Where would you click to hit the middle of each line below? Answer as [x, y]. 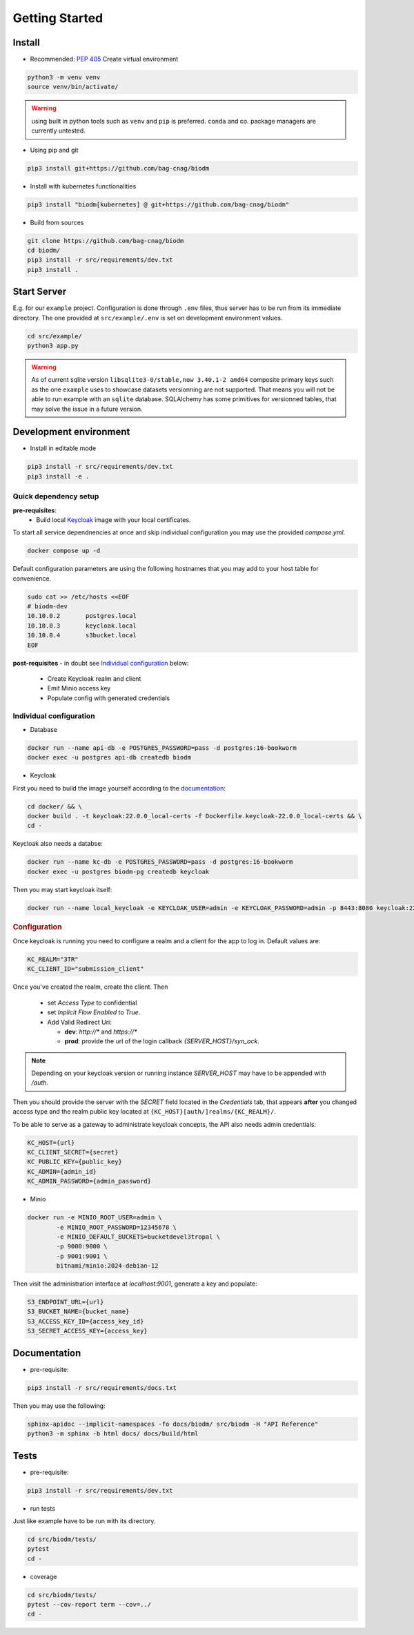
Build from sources [57, 222]
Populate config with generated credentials [109, 698]
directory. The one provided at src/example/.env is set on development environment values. [148, 318]
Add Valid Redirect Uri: [79, 1022]
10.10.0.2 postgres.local [82, 616]
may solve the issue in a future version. [87, 409]
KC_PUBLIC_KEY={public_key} [75, 1162]
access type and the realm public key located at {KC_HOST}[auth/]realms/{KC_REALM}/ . [144, 1112]
